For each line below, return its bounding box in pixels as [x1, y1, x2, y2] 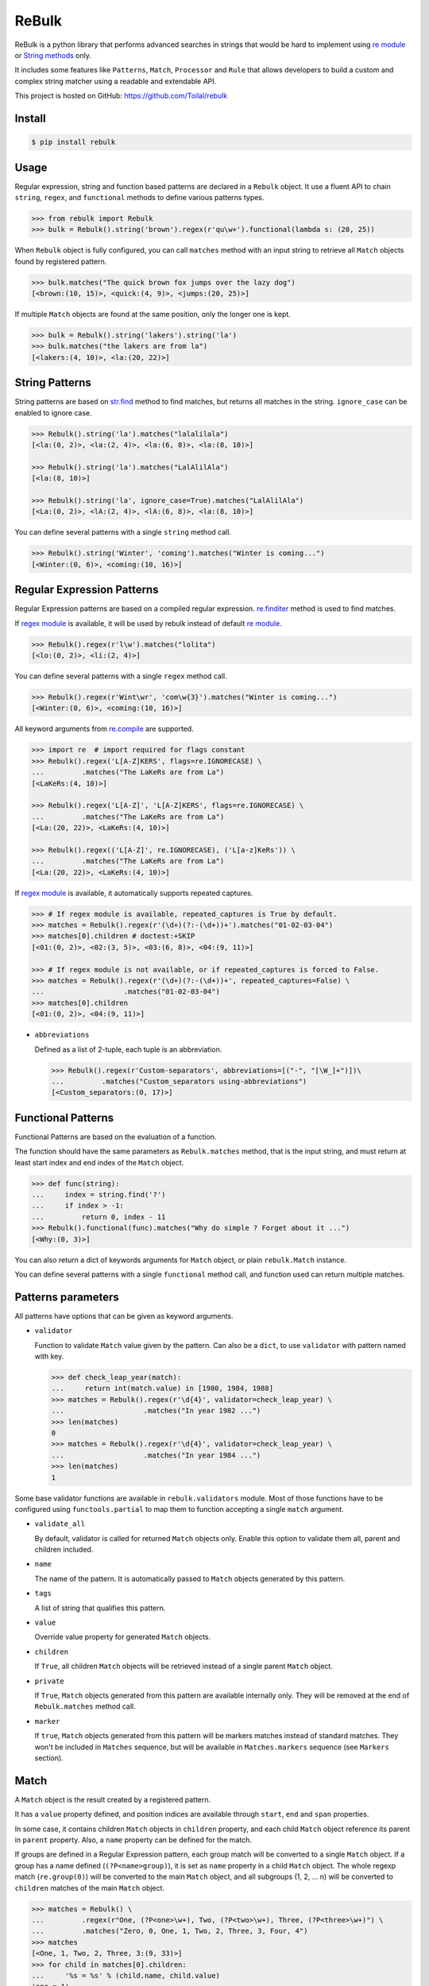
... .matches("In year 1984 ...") [51, 1451, 261, 1459]
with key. [34, 1351, 64, 1362]
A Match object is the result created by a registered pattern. [14, 1795, 211, 1804]
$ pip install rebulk [31, 137, 116, 147]
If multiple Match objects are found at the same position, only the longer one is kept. [14, 310, 292, 319]
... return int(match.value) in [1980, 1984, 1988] [51, 1384, 274, 1393]
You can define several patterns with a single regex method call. [14, 671, 227, 681]
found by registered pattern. [14, 257, 107, 266]
